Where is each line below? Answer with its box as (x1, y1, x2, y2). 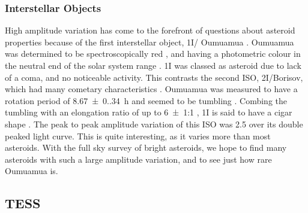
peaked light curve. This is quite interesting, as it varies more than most (5, 129, 271, 142)
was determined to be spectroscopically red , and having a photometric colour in (5, 47, 301, 60)
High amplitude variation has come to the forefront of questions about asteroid (5, 24, 295, 36)
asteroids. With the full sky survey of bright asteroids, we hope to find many (5, 141, 287, 154)
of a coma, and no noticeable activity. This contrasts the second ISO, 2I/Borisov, (5, 71, 303, 83)
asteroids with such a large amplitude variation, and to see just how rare (5, 153, 272, 165)
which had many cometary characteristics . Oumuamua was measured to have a (5, 83, 298, 95)
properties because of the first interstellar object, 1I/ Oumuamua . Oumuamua (5, 35, 294, 48)
